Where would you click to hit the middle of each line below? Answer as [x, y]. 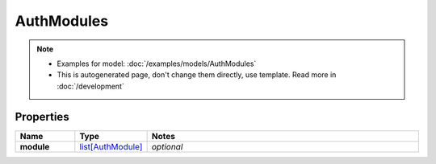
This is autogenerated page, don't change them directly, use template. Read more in [197, 75]
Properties [42, 117]
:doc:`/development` [90, 86]
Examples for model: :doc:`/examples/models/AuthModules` [157, 64]
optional [167, 146]
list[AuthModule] [111, 146]
